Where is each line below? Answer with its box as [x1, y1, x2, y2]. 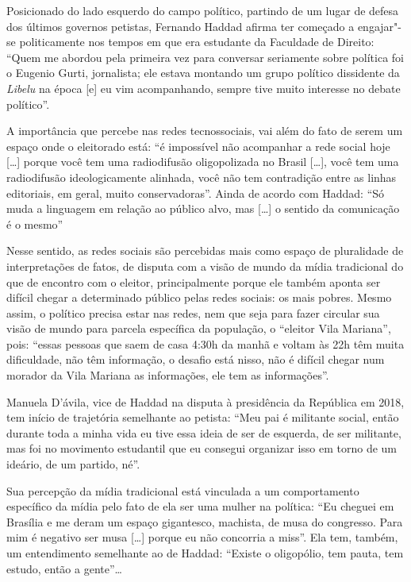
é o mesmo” [6, 215, 63, 232]
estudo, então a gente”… [6, 560, 122, 576]
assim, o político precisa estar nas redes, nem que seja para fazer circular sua [6, 304, 380, 321]
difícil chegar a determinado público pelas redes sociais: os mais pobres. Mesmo [6, 289, 392, 306]
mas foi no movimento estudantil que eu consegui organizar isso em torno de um [6, 440, 398, 457]
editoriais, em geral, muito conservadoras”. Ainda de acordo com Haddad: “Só [6, 184, 385, 201]
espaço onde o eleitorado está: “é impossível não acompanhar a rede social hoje [6, 137, 390, 154]
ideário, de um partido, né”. [6, 456, 140, 472]
